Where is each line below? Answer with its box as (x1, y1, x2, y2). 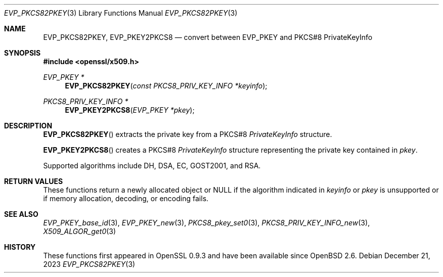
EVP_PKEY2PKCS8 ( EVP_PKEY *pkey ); (65, 106, 195, 114)
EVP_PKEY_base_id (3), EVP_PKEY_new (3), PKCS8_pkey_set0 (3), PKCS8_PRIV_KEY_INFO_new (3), (43, 218, 370, 227)
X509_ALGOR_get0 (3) (43, 227, 116, 236)
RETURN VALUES (4, 177, 63, 186)
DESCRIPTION (4, 121, 53, 130)
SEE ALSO (4, 210, 38, 218)
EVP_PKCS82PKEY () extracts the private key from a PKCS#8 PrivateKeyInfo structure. (43, 130, 332, 138)
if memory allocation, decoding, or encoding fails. (43, 194, 209, 203)
